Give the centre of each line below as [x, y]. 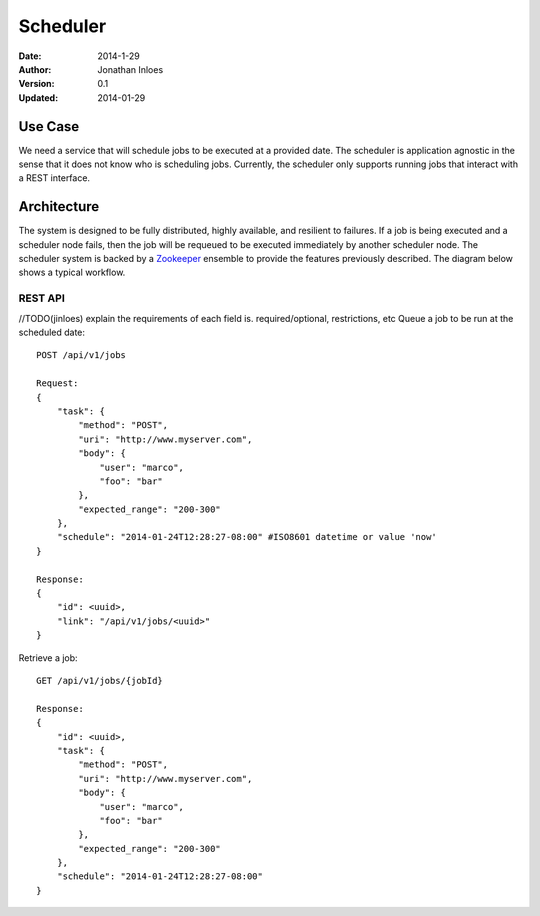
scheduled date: [51, 332]
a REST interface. [54, 178]
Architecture [59, 206]
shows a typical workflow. [72, 272]
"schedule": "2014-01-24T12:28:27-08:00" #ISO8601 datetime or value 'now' [246, 537]
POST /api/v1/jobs [81, 355]
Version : [36, 84]
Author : [35, 69]
